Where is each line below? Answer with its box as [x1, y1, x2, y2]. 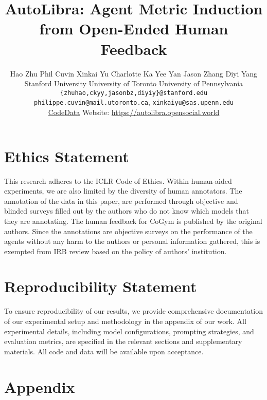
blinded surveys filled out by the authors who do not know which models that [4, 205, 250, 216]
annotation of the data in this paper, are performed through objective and [4, 195, 238, 206]
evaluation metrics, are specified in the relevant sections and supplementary [4, 336, 242, 347]
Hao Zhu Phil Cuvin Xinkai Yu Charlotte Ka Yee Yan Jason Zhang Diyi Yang [10, 68, 258, 79]
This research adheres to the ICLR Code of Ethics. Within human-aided [4, 175, 232, 186]
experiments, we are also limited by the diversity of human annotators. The [4, 185, 242, 196]
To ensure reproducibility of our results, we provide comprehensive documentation [4, 306, 263, 316]
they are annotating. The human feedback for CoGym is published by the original [4, 215, 262, 226]
